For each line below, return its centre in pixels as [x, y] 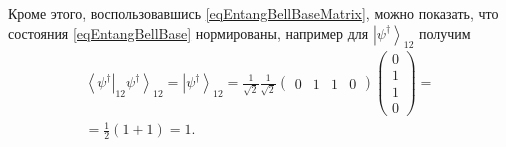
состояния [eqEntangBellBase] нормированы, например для [188, 32]
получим [445, 32]
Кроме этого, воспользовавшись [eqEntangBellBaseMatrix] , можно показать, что [253, 13]
